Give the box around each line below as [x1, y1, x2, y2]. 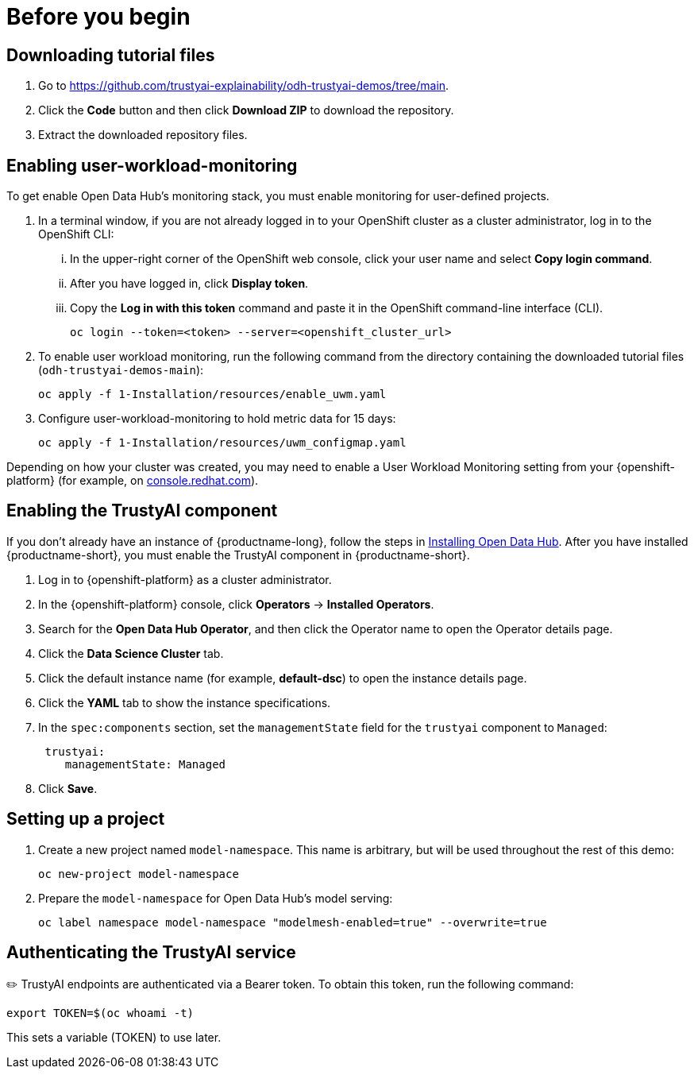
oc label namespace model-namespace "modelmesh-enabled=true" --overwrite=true [38, 915, 547, 929]
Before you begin [6, 3, 191, 30]
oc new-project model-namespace [38, 867, 239, 880]
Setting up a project [6, 809, 165, 829]
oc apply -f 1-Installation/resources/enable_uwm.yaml [38, 388, 387, 401]
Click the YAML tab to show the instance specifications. [38, 695, 331, 710]
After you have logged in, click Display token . [70, 276, 309, 291]
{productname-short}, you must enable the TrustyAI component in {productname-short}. [6, 547, 470, 562]
